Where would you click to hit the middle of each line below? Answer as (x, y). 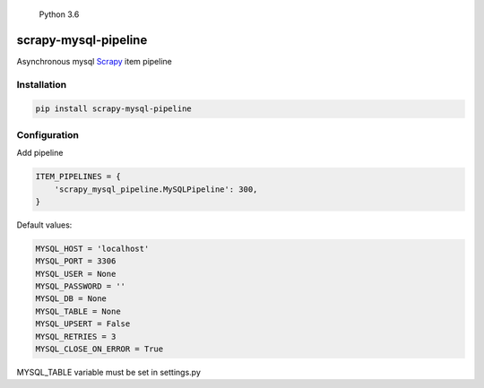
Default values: (44, 225)
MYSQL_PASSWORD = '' (80, 286)
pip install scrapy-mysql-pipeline (113, 109)
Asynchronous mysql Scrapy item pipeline (94, 61)
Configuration (48, 134)
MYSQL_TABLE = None (78, 311)
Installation (42, 84)
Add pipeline (40, 153)
